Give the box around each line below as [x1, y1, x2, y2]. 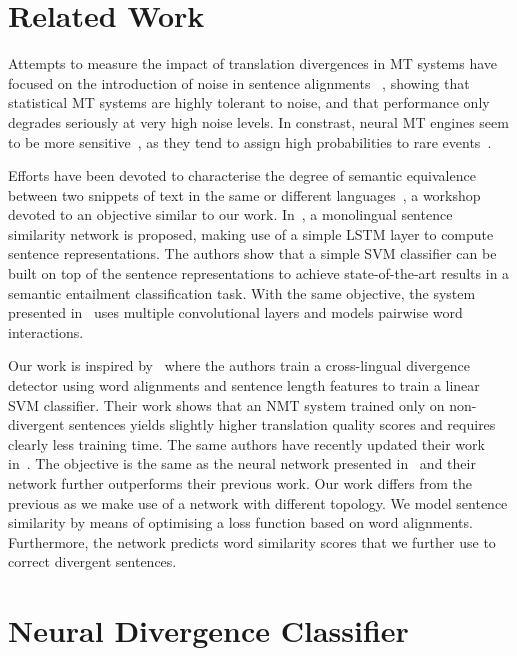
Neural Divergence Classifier [8, 610, 409, 651]
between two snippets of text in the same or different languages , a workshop [8, 184, 481, 205]
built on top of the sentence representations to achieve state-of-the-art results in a [8, 263, 510, 284]
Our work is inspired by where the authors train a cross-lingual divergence [8, 355, 470, 376]
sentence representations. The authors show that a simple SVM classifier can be [8, 243, 497, 264]
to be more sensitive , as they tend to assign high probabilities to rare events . [8, 131, 492, 152]
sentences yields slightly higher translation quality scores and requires [69, 414, 496, 435]
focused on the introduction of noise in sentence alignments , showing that [8, 72, 470, 93]
